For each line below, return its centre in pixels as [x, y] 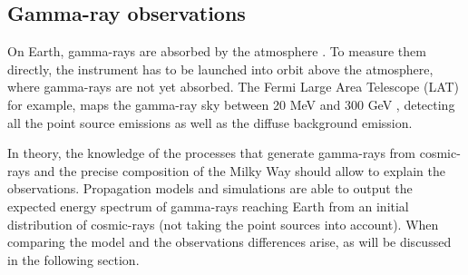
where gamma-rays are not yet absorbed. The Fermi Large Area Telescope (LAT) [234, 87]
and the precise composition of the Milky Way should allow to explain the [240, 170]
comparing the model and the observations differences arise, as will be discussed [229, 242]
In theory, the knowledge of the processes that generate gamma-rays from [212, 153]
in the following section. [73, 259]
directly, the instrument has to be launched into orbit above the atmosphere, [220, 69]
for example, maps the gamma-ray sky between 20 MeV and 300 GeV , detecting [231, 104]
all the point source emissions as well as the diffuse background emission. [210, 122]
